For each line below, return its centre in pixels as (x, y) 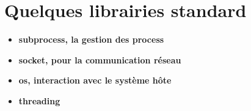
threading (39, 100)
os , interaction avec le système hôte (95, 80)
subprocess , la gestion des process (91, 39)
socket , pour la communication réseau (100, 59)
